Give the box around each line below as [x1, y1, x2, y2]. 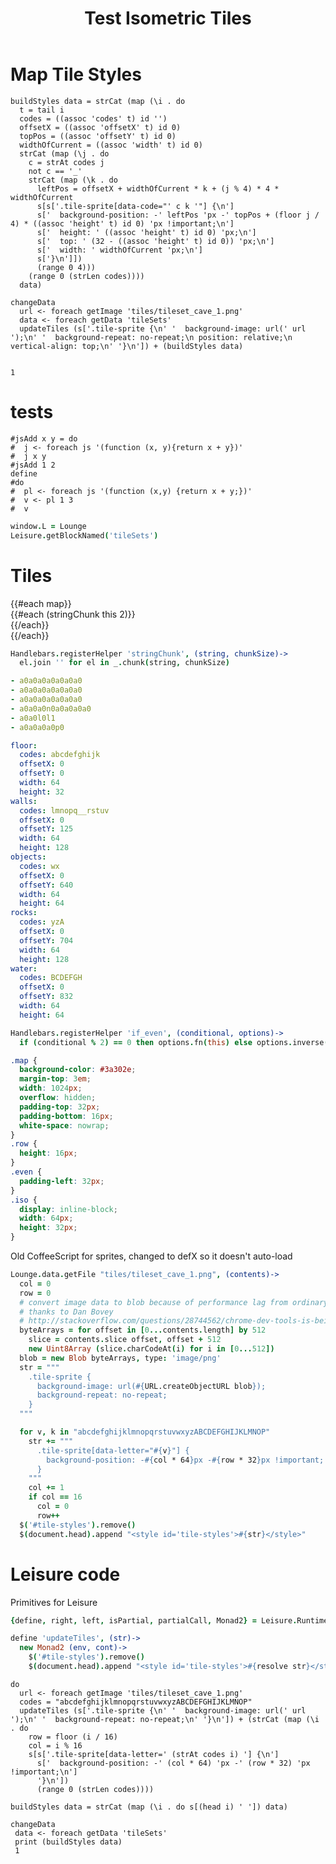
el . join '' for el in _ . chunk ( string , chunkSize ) [19, 658, 230, 668]
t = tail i [19, 105, 65, 115]
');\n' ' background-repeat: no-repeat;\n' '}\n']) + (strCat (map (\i [10, 1714, 320, 1724]
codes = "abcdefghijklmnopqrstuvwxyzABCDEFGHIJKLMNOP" [19, 1697, 253, 1707]
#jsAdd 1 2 [10, 460, 56, 470]
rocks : [10, 908, 38, 918]
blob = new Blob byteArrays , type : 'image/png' [19, 1353, 222, 1363]
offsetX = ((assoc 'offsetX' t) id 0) [19, 122, 182, 132]
